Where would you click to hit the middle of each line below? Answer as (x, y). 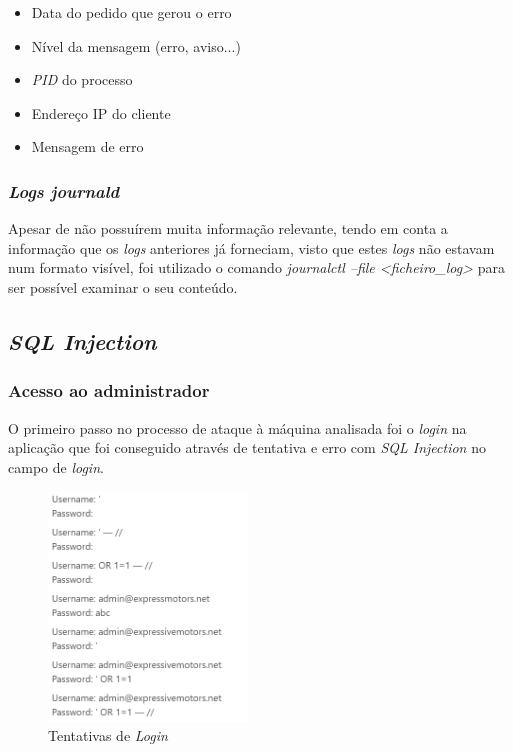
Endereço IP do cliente (101, 112)
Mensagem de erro (87, 146)
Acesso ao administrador (109, 390)
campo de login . (56, 466)
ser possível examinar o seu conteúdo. (123, 286)
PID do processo (82, 79)
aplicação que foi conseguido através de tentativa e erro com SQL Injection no (247, 447)
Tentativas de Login (108, 735)
